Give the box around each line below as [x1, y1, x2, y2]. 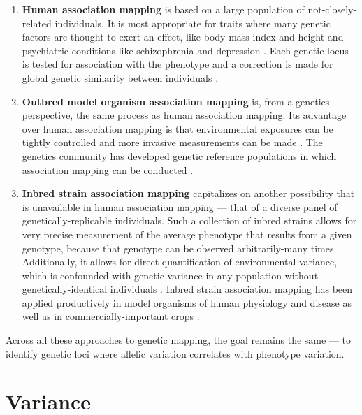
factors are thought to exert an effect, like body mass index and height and [22, 29, 344, 44]
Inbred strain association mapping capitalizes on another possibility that [22, 186, 355, 201]
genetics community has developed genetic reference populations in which [22, 148, 337, 163]
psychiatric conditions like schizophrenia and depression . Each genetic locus [22, 43, 349, 57]
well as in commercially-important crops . [22, 309, 200, 323]
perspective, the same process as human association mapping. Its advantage [22, 108, 347, 122]
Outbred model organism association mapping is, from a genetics [22, 94, 330, 108]
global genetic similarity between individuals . [22, 70, 219, 85]
